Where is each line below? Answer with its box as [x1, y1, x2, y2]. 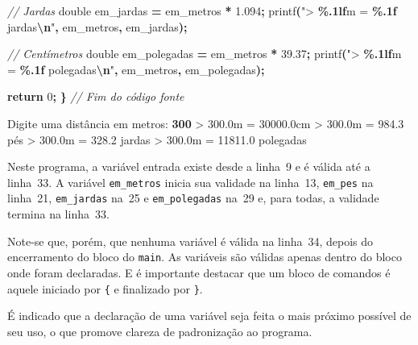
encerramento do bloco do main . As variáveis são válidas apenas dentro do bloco [7, 248, 402, 265]
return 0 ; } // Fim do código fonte [7, 88, 184, 105]
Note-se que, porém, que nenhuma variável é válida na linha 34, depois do [7, 232, 374, 249]
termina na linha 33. [7, 206, 110, 222]
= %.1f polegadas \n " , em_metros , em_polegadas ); [7, 60, 265, 77]
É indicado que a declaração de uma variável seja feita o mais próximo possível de [7, 307, 412, 324]
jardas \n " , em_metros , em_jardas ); [7, 18, 188, 35]
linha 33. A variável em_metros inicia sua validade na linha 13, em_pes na [7, 173, 374, 190]
